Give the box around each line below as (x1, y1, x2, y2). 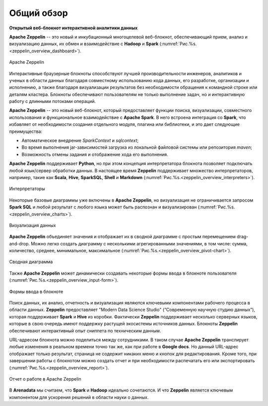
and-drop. (9, 240, 30, 246)
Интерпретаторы (9, 186, 45, 192)
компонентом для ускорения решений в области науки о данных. (9, 394, 149, 400)
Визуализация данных (9, 222, 57, 228)
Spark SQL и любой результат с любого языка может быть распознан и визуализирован (9, 204, 197, 210)
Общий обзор (9, 7, 68, 18)
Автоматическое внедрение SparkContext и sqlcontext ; (21, 137, 139, 144)
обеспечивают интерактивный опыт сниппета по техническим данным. (9, 327, 161, 333)
